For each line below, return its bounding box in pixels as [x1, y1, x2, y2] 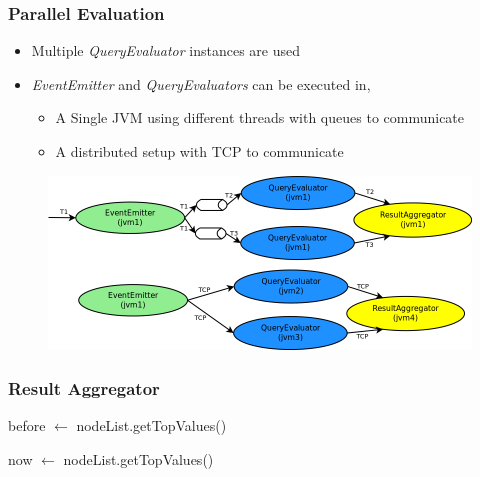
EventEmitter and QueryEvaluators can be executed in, [31, 73, 371, 94]
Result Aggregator [8, 376, 160, 401]
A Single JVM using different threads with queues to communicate [55, 107, 465, 128]
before [8, 415, 46, 436]
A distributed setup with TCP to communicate [55, 141, 344, 161]
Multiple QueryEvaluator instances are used [31, 40, 301, 61]
